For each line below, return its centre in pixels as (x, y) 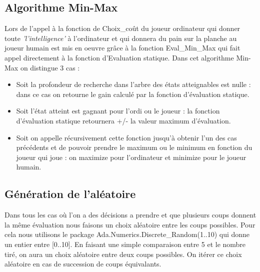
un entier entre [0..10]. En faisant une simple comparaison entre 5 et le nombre (125, 244)
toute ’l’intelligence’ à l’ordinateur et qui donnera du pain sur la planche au (121, 38)
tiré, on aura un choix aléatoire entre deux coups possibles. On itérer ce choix (123, 254)
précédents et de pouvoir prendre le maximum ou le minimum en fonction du (134, 147)
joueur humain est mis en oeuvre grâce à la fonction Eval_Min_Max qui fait (122, 48)
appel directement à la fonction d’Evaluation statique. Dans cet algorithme (119, 57)
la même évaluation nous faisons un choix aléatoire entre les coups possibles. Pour (130, 224)
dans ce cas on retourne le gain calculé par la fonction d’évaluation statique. (133, 94)
